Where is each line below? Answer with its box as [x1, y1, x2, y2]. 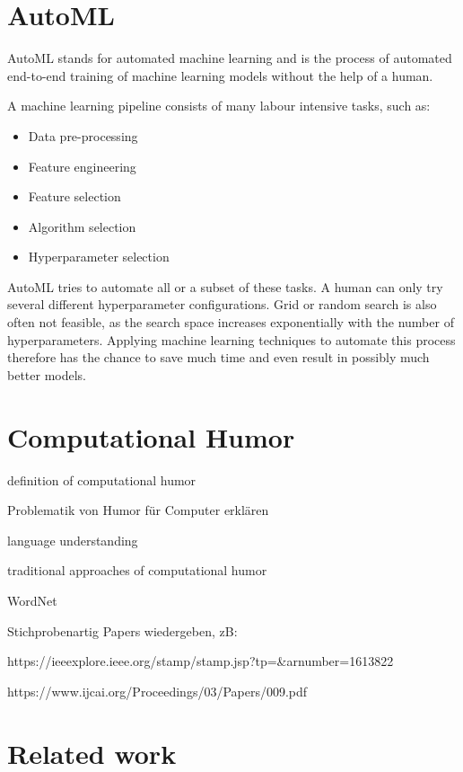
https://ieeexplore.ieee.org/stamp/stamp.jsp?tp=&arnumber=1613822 [7, 652, 394, 670]
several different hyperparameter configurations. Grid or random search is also [7, 295, 437, 314]
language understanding [7, 530, 138, 549]
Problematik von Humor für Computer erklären [7, 501, 269, 519]
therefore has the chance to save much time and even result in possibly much [7, 348, 430, 367]
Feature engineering [28, 156, 136, 175]
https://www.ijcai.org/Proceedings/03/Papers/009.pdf [7, 681, 308, 700]
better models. [7, 365, 87, 384]
